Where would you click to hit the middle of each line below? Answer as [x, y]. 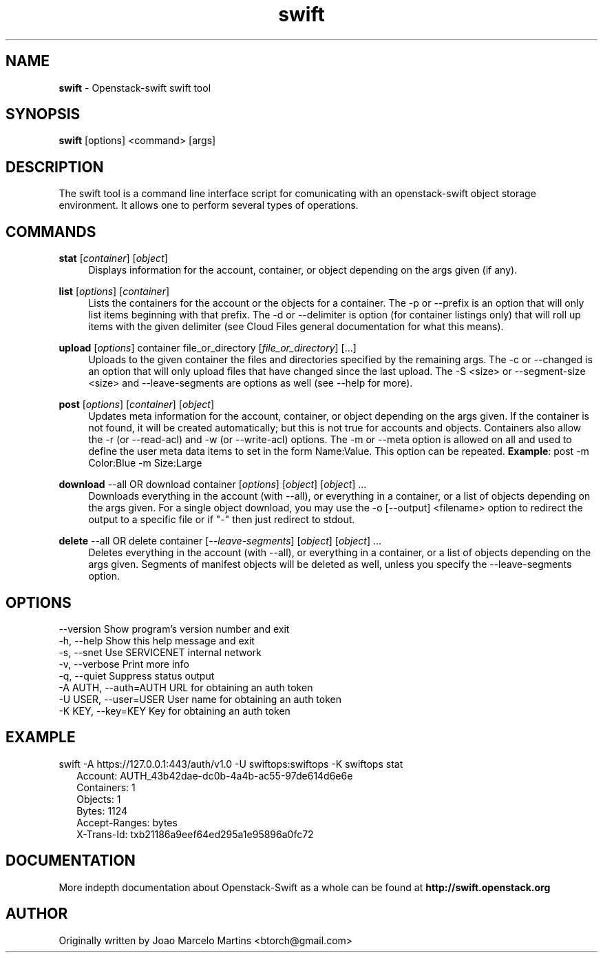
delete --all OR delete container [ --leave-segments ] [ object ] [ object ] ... [220, 541]
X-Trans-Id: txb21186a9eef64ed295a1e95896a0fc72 [195, 834]
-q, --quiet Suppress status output [137, 675]
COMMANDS [51, 232]
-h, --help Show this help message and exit [157, 640]
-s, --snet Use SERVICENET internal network [160, 652]
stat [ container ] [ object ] [113, 258]
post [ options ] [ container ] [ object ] [137, 405]
